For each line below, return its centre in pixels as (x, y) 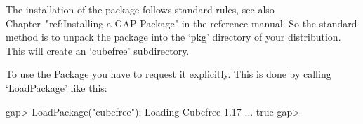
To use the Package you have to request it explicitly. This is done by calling (169, 74)
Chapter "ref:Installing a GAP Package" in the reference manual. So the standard (181, 23)
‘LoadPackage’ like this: (57, 87)
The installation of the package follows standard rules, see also (140, 9)
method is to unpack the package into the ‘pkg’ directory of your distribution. (173, 37)
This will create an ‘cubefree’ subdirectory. (98, 50)
